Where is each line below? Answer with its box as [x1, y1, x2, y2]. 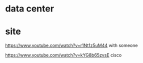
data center [5, 3, 54, 14]
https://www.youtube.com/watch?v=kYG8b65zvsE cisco [5, 52, 122, 58]
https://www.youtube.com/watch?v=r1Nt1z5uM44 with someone [5, 42, 138, 48]
